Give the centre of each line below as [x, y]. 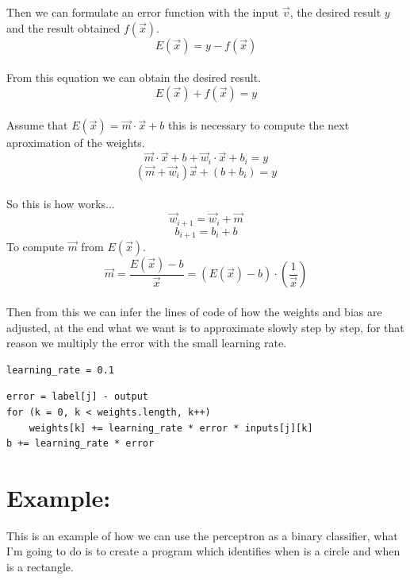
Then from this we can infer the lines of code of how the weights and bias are [194, 311]
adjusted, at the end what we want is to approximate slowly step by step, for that [205, 327]
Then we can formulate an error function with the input [143, 12]
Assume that [37, 125]
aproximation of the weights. [76, 143]
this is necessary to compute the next [259, 125]
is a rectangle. [40, 567]
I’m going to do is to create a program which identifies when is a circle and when [203, 551]
